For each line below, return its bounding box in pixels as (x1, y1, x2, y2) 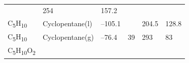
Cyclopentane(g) (42, 32, 94, 42)
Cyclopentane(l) (42, 18, 92, 28)
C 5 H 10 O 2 (8, 45, 36, 57)
